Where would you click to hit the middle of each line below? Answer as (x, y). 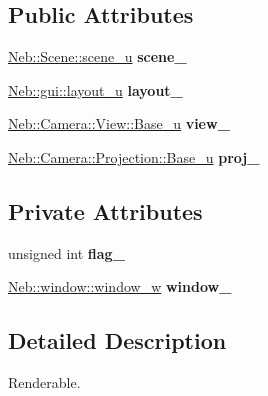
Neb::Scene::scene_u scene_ (97, 56)
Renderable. (44, 382)
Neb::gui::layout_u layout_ (95, 89)
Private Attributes (105, 210)
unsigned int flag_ (66, 252)
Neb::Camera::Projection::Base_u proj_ (134, 156)
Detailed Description (117, 340)
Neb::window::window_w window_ (120, 286)
